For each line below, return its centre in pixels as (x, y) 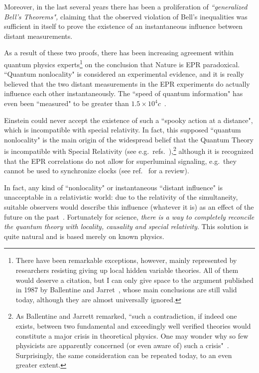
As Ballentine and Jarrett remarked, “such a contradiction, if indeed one (126, 316)
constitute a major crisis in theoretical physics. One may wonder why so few (132, 335)
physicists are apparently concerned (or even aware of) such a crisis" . (122, 345)
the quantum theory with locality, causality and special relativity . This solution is (126, 226)
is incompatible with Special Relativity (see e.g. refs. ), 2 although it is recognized (129, 150)
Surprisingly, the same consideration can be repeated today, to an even (124, 355)
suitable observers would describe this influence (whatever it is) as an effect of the (129, 207)
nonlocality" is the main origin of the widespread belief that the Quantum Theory (129, 139)
